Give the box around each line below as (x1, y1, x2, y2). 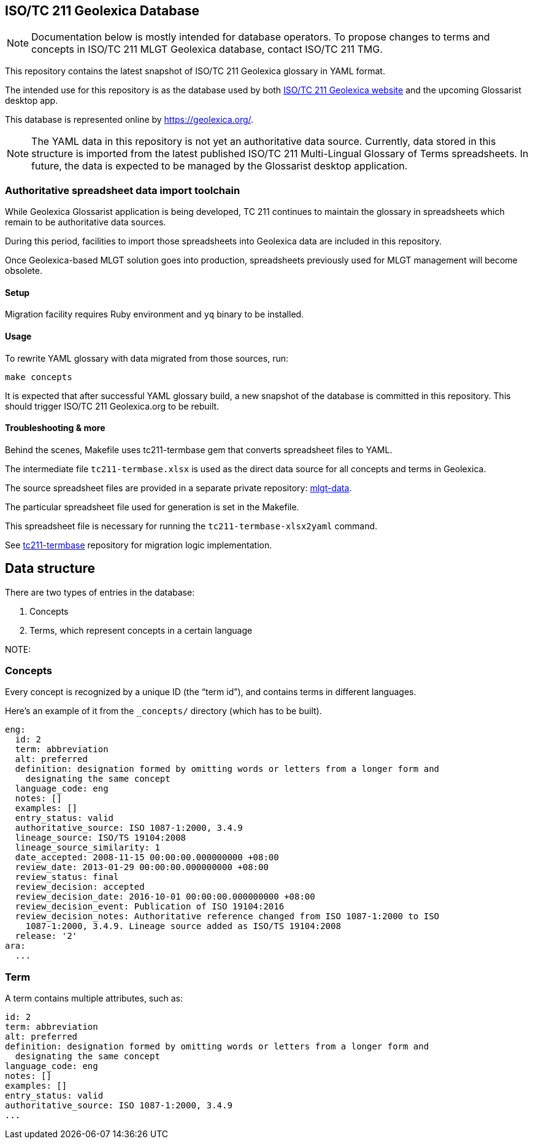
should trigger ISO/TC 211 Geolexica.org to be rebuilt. (5, 400, 220, 411)
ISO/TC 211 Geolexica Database (5, 3, 200, 18)
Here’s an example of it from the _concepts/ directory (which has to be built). (5, 706, 322, 717)
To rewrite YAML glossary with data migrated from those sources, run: (5, 352, 288, 364)
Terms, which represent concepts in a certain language (29, 625, 253, 636)
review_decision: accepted (15, 882, 145, 892)
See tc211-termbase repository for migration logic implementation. (5, 539, 272, 550)
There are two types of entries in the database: (5, 586, 195, 597)
